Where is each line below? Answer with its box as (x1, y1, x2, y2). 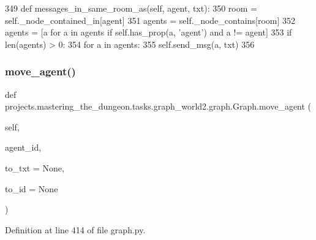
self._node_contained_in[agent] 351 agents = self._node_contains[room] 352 (5, 13, 296, 26)
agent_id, (5, 141, 42, 154)
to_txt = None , (5, 161, 64, 174)
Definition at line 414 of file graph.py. (5, 223, 146, 236)
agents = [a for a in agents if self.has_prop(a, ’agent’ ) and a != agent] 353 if (5, 26, 292, 39)
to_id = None (5, 182, 58, 195)
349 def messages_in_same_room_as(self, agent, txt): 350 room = (5, 2, 257, 14)
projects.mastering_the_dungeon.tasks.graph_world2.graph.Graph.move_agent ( (5, 100, 312, 113)
